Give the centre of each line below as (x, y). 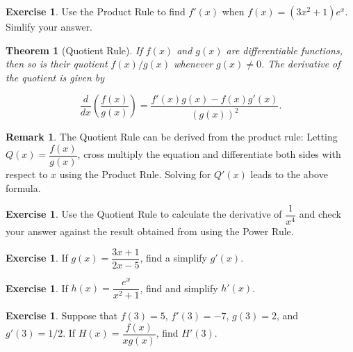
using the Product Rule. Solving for (135, 174)
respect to (27, 174)
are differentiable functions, (285, 50)
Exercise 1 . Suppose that (62, 315)
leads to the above (289, 174)
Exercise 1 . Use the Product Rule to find (96, 11)
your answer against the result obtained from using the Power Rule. (150, 231)
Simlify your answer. (49, 26)
